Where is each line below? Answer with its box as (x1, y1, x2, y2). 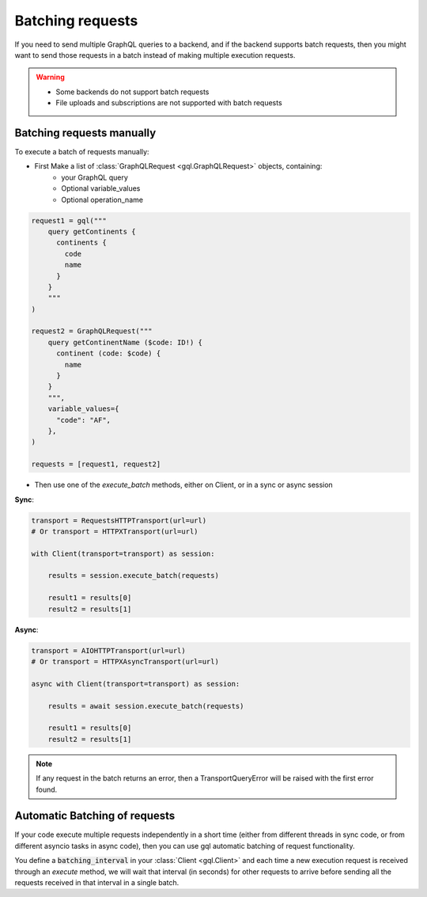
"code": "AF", (56, 416, 111, 424)
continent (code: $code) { (56, 349, 161, 358)
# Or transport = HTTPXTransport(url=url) (31, 526, 198, 536)
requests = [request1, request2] (31, 460, 161, 469)
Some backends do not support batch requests (55, 87, 210, 97)
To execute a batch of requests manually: (14, 147, 149, 157)
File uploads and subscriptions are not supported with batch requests (55, 98, 282, 108)
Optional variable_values (61, 184, 141, 193)
